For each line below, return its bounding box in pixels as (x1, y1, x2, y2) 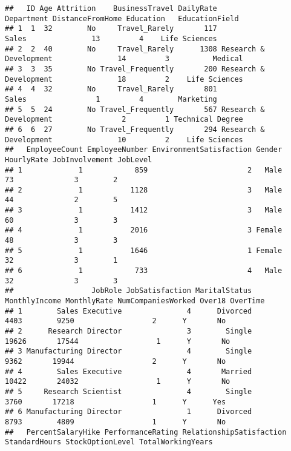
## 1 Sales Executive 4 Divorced (5, 306, 252, 315)
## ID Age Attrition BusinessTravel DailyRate (5, 4, 217, 13)
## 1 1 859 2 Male (5, 165, 283, 174)
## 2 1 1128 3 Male (5, 185, 283, 194)
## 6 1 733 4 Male (5, 266, 283, 275)
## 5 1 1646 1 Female (5, 246, 283, 255)
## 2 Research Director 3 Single (5, 327, 252, 335)
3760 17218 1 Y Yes (5, 397, 226, 406)
